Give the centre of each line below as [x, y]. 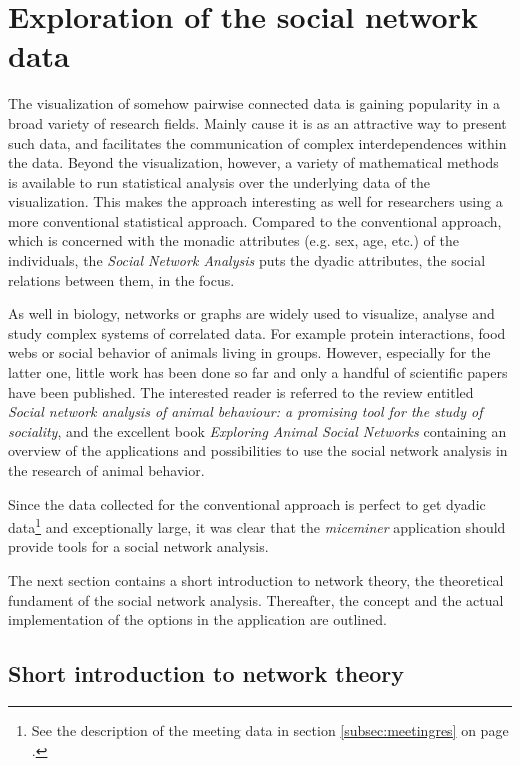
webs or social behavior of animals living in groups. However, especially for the [249, 352]
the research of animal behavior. [106, 470]
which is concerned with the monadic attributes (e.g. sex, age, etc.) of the [233, 240]
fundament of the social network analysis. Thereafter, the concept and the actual [256, 599]
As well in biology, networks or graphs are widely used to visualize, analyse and [251, 313]
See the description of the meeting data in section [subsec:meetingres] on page [270, 730]
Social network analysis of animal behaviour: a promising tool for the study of [245, 411]
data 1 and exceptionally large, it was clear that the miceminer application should [257, 525]
